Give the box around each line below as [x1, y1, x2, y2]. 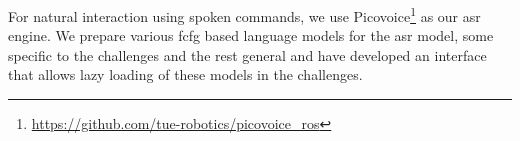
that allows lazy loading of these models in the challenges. [8, 64, 363, 85]
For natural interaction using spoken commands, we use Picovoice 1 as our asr [8, 3, 481, 26]
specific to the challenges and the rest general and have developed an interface [8, 44, 487, 65]
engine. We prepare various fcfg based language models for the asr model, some [8, 25, 494, 46]
